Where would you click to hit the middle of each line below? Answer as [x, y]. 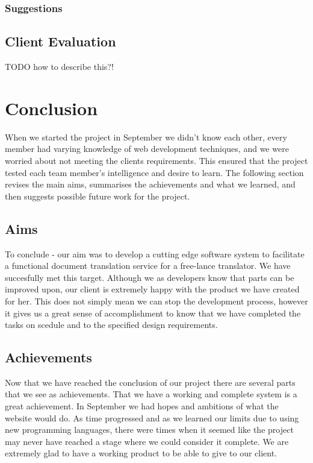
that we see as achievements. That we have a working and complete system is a [151, 394]
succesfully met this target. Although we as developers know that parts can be [150, 277]
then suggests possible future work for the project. [98, 196]
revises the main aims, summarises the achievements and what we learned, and [150, 184]
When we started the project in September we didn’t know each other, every [146, 137]
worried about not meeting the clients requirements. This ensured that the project [156, 160]
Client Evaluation [60, 41]
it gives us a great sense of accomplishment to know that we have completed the [153, 313]
